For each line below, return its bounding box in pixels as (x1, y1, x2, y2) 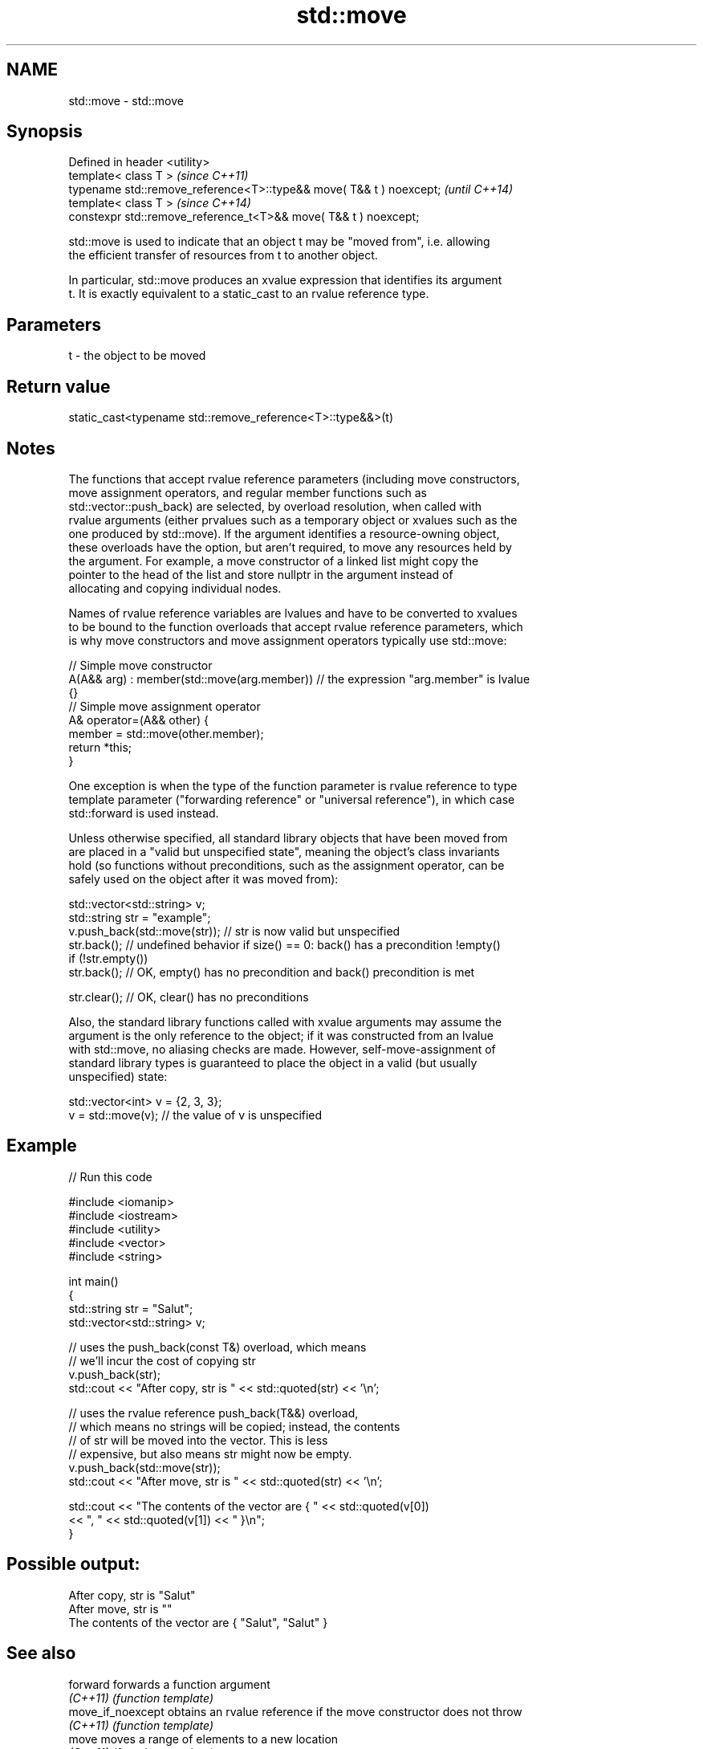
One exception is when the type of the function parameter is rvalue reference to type (68, 778, 518, 793)
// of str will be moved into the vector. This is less (68, 1433, 328, 1447)
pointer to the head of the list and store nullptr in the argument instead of (68, 567, 453, 581)
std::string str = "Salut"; (68, 1301, 193, 1315)
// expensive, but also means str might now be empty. (68, 1446, 352, 1461)
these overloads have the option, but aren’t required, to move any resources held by (68, 540, 512, 554)
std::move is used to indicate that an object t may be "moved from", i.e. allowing (68, 234, 490, 249)
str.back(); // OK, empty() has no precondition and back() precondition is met (68, 964, 475, 979)
